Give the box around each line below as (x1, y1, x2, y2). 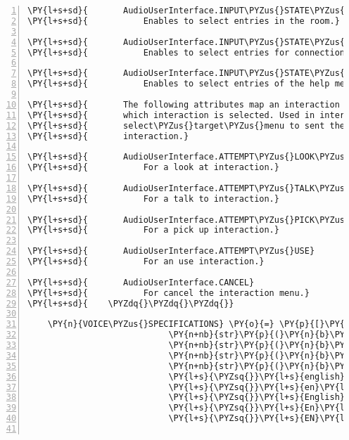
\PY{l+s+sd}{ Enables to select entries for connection (27, 47, 345, 58)
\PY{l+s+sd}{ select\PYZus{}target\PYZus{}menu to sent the (27, 120, 345, 131)
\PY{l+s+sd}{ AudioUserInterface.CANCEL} (27, 277, 255, 287)
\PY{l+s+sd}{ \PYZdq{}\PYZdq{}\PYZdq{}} (27, 298, 234, 309)
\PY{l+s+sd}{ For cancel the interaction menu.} (27, 287, 310, 298)
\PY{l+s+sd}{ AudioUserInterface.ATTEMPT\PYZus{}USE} (27, 246, 315, 257)
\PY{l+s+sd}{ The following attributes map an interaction (27, 99, 340, 110)
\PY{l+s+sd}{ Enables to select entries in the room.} (27, 15, 340, 26)
